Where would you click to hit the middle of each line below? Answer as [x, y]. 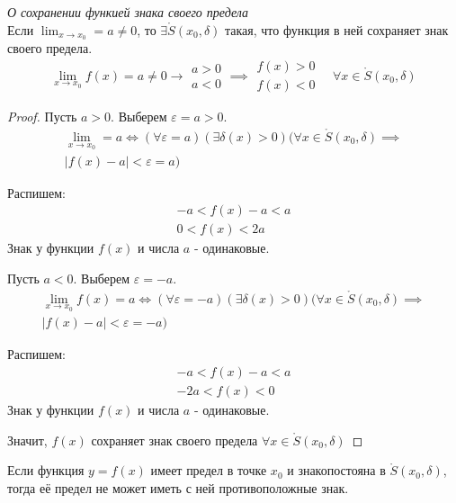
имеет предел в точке [209, 470]
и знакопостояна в [336, 470]
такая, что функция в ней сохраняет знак [337, 29]
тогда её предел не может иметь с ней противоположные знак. [178, 487]
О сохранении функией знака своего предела [128, 12]
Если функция [46, 470]
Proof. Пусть [42, 117]
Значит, [27, 440]
